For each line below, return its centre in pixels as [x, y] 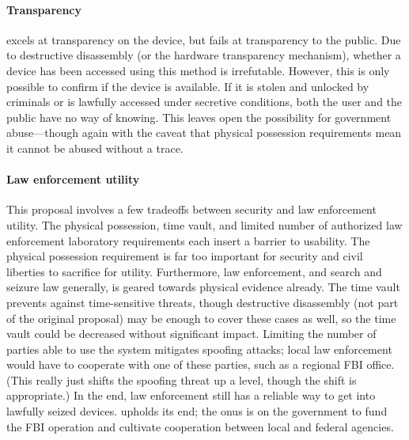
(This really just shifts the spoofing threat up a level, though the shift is [182, 379]
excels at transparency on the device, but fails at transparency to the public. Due [204, 39]
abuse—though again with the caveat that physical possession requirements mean [204, 133]
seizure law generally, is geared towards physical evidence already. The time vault [203, 287]
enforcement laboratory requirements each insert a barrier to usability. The [188, 240]
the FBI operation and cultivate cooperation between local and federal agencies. [200, 426]
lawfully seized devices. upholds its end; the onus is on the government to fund [197, 411]
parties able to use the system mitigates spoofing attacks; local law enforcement [199, 349]
